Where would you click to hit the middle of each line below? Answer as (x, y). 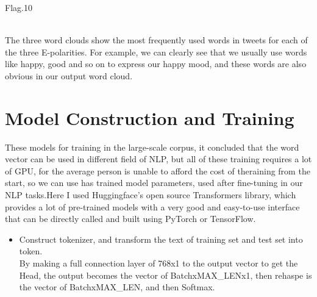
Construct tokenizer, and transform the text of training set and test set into (161, 239)
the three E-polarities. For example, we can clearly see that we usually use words (156, 52)
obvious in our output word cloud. (69, 75)
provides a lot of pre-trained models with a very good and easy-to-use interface (152, 206)
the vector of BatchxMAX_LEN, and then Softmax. (117, 287)
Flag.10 (19, 7)
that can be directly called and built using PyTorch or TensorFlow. (130, 219)
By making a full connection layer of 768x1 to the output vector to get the (158, 263)
